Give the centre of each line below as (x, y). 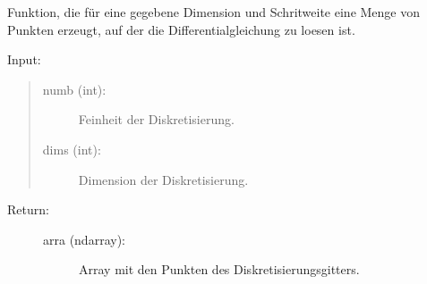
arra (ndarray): (84, 239)
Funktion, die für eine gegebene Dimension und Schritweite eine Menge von (214, 12)
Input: (24, 59)
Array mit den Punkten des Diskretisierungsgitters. (219, 269)
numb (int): (74, 89)
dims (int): (72, 149)
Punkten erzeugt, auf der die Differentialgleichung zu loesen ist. (181, 29)
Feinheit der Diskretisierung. (156, 119)
